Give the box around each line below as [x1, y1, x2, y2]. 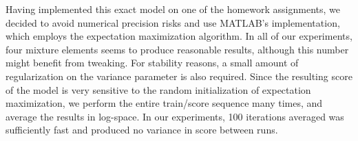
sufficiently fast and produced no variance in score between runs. [6, 123, 278, 137]
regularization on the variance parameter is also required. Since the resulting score [6, 68, 352, 83]
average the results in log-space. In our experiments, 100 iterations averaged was [6, 109, 344, 123]
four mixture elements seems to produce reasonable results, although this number [6, 42, 349, 56]
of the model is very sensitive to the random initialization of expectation [6, 82, 311, 97]
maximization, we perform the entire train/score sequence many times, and [6, 96, 323, 110]
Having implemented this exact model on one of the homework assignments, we [6, 2, 341, 16]
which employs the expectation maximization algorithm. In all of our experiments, [6, 29, 352, 43]
